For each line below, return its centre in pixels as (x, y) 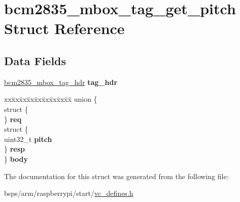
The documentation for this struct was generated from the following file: (116, 176)
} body (16, 158)
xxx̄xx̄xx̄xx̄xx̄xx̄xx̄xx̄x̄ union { (51, 99)
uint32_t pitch (28, 139)
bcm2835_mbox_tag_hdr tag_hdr (61, 82)
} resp (14, 149)
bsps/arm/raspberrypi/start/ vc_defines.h (69, 193)
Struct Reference (64, 28)
